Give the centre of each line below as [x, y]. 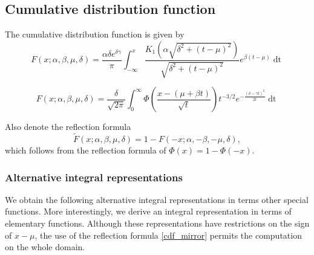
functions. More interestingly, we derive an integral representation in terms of [148, 211]
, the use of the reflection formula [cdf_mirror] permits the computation [168, 235]
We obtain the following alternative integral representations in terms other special [157, 199]
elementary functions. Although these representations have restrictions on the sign [157, 223]
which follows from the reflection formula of [86, 150]
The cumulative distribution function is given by [95, 34]
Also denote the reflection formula [68, 127]
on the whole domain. [45, 247]
